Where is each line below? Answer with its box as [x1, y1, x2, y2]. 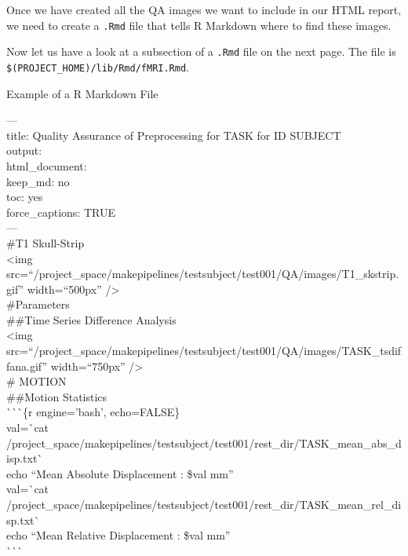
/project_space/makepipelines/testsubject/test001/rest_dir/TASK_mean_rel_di [6, 496, 402, 512]
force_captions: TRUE [6, 203, 115, 220]
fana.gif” [6, 357, 48, 374]
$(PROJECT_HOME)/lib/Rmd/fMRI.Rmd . [6, 58, 189, 75]
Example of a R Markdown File [6, 85, 158, 101]
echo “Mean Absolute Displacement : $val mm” [6, 465, 234, 481]
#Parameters [6, 296, 70, 313]
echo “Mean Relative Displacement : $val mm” [6, 527, 231, 543]
